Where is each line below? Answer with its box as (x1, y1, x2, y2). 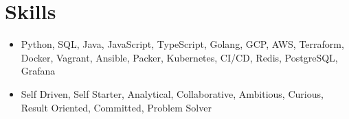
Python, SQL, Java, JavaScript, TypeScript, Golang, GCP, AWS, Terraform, (21, 37, 344, 51)
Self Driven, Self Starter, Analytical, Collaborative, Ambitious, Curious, (21, 86, 324, 101)
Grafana (21, 64, 56, 78)
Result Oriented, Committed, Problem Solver (21, 100, 212, 114)
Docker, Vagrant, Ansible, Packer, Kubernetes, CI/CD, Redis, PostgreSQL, (21, 50, 338, 64)
